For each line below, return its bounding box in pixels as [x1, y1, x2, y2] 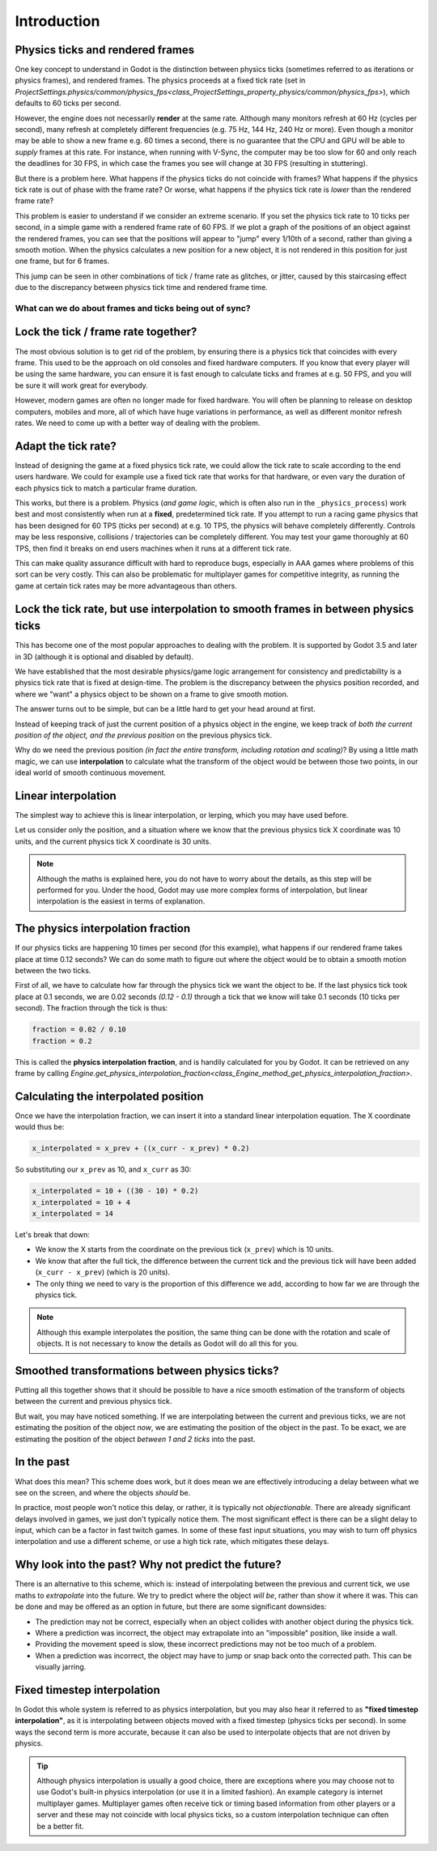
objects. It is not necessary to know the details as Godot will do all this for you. [36, 1338, 299, 1348]
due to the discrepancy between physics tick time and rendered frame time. [15, 283, 269, 292]
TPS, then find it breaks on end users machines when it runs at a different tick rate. [15, 543, 291, 553]
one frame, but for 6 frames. [15, 256, 109, 266]
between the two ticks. [15, 966, 91, 976]
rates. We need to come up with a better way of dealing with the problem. [15, 418, 261, 428]
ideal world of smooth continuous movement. [15, 768, 166, 777]
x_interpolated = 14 [32, 1209, 113, 1219]
